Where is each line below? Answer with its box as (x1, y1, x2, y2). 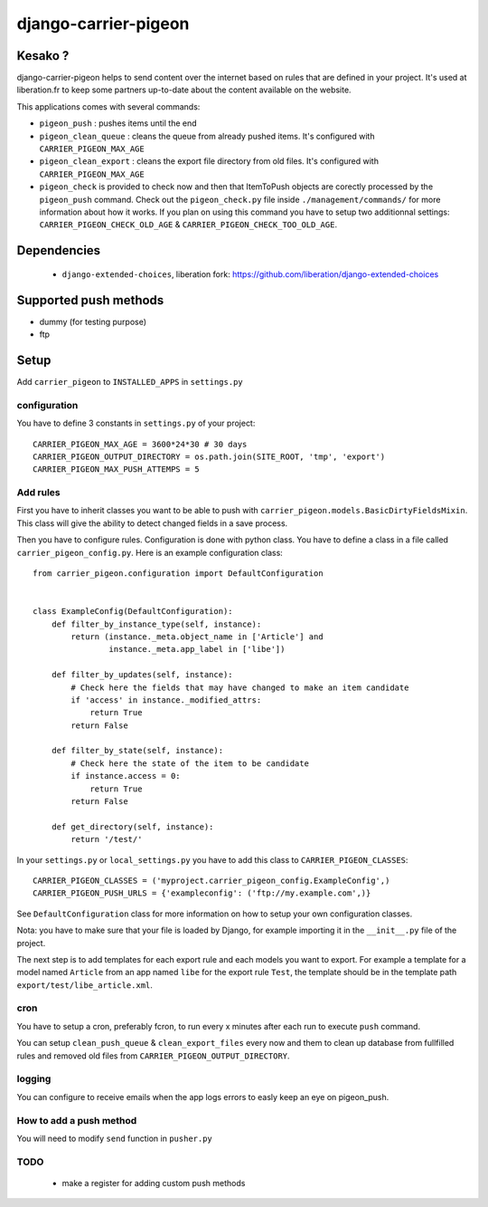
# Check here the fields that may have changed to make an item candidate (70, 682, 409, 693)
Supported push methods (16, 292, 164, 308)
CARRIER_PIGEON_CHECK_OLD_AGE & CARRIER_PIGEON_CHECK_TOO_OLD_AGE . (39, 219, 338, 230)
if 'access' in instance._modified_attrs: (70, 695, 262, 705)
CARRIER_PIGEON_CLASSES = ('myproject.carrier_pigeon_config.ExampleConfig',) (33, 875, 390, 886)
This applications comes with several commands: (16, 101, 201, 112)
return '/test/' (70, 834, 143, 845)
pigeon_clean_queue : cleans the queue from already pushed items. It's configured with (39, 130, 375, 141)
